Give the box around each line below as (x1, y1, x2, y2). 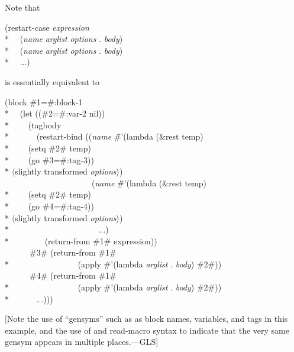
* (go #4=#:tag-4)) (5, 199, 94, 212)
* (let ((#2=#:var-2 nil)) (5, 107, 105, 120)
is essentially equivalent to (5, 75, 100, 88)
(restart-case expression (5, 21, 89, 33)
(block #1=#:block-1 (5, 95, 83, 108)
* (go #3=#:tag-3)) (5, 153, 94, 166)
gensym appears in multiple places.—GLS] (5, 335, 159, 348)
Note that (5, 1, 40, 13)
